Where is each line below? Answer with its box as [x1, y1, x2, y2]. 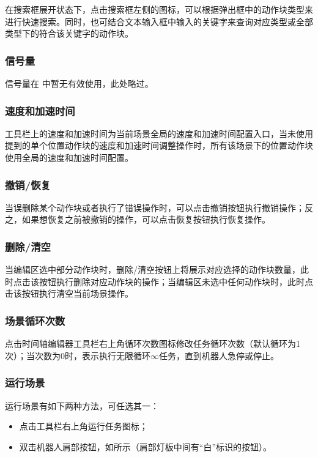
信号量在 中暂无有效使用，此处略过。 [5, 77, 153, 89]
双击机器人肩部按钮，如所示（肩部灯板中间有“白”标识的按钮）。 [19, 440, 272, 453]
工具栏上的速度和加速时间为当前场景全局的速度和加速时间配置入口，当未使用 [5, 127, 313, 139]
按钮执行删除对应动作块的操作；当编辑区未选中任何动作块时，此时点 [39, 275, 313, 288]
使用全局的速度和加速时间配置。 [5, 151, 133, 163]
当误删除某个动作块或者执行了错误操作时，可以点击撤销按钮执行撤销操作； [5, 201, 305, 214]
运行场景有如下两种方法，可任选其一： [5, 399, 159, 412]
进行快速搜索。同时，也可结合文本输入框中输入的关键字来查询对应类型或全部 [5, 15, 313, 28]
